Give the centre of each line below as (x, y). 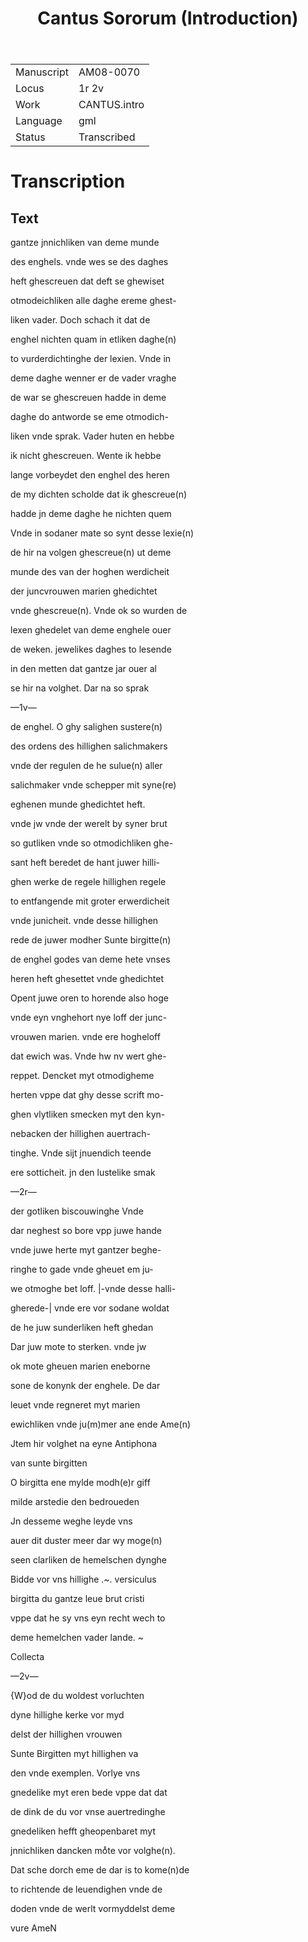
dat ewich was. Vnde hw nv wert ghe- (88, 1056)
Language (39, 121)
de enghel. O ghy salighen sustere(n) (86, 727)
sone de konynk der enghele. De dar (85, 1386)
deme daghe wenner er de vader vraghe (93, 378)
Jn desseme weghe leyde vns (71, 1521)
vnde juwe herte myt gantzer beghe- (86, 1250)
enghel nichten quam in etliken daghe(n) (93, 339)
